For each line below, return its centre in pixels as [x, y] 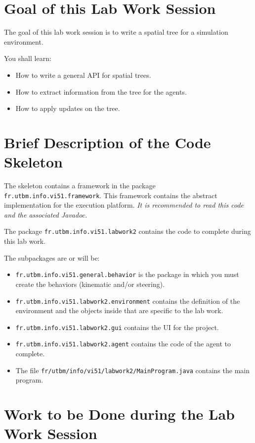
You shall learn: [28, 58]
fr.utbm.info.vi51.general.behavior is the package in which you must [127, 274]
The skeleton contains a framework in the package [80, 185]
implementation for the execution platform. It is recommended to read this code [124, 205]
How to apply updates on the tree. [68, 108]
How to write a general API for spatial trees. [83, 75]
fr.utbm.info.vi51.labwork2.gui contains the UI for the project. [117, 327]
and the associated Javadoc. [46, 214]
